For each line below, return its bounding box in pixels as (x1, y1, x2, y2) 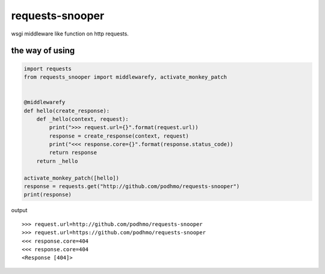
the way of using (11, 46, 75, 56)
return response (49, 149, 97, 156)
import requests (23, 65, 72, 72)
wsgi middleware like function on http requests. (11, 30, 129, 37)
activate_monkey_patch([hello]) (23, 174, 120, 181)
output (11, 207, 28, 214)
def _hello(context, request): (36, 115, 129, 123)
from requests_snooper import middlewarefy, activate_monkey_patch (23, 73, 227, 81)
